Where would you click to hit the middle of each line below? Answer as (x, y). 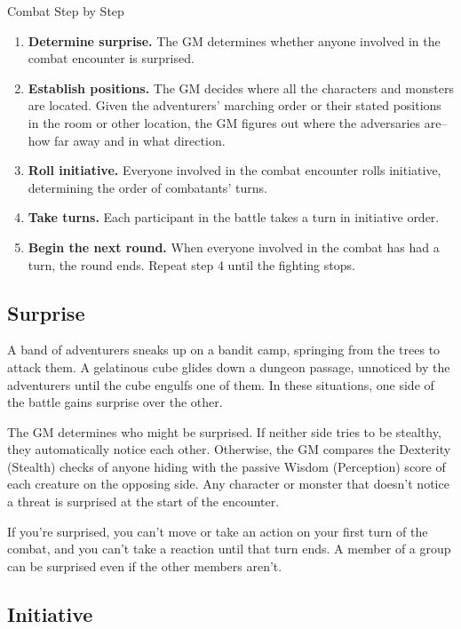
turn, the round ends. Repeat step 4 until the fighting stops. (191, 264)
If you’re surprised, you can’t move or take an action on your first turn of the (218, 531)
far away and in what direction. (139, 140)
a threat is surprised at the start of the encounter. (143, 502)
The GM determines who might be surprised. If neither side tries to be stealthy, (224, 431)
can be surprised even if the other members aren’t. (145, 565)
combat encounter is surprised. (111, 58)
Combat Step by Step (66, 11)
